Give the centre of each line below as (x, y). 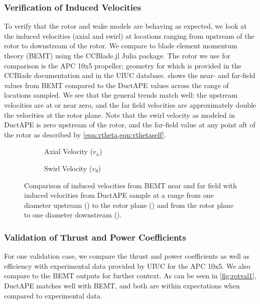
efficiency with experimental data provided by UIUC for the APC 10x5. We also (127, 265)
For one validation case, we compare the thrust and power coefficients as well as (127, 256)
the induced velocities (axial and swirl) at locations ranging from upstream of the (129, 35)
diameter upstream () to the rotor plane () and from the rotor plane (129, 205)
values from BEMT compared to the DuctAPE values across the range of (116, 85)
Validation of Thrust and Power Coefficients (95, 237)
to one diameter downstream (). (73, 215)
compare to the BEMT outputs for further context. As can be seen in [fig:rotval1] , (130, 276)
